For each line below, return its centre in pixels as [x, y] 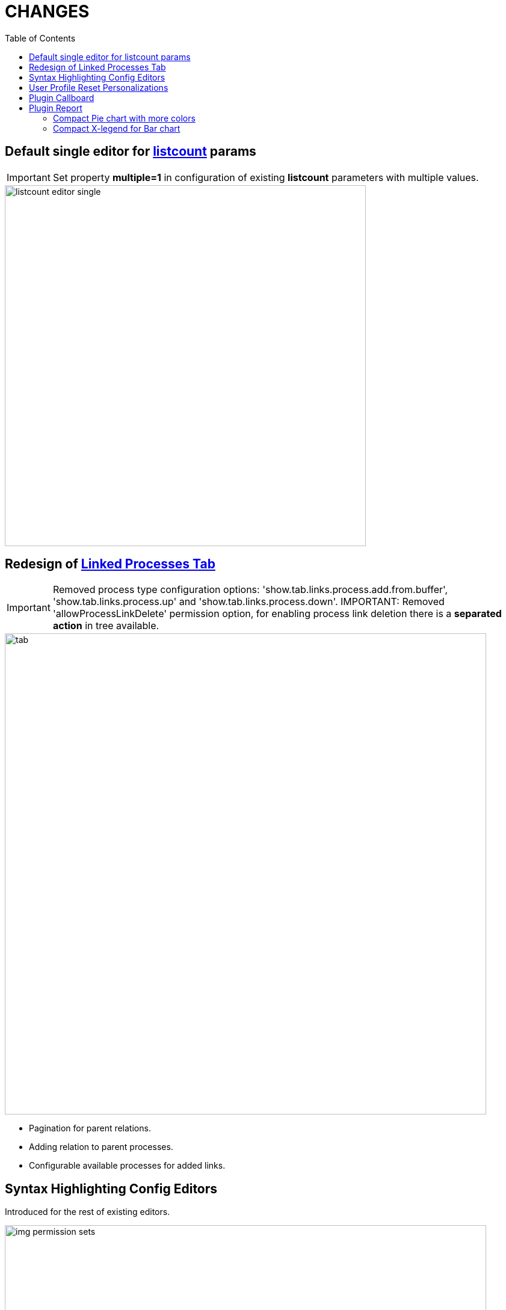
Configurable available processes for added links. [127, 1166]
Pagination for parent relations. [90, 1128]
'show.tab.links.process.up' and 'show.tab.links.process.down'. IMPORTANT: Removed [248, 602]
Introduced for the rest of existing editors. [88, 1212]
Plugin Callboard [62, 97]
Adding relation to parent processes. [101, 1147]
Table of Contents [40, 38]
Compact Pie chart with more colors [124, 118]
